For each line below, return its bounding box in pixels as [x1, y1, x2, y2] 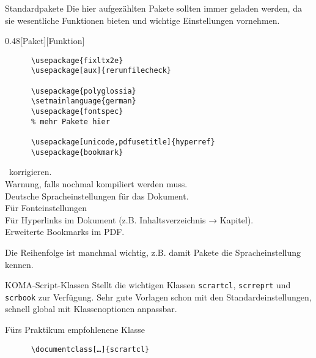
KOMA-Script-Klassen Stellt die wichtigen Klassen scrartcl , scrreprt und [5, 278, 291, 291]
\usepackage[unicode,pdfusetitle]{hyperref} [31, 138, 215, 147]
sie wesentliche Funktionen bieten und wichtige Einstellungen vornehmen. [5, 13, 280, 26]
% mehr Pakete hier [31, 117, 110, 126]
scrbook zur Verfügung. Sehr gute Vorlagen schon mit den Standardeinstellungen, [5, 290, 312, 303]
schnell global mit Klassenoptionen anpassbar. [5, 302, 177, 315]
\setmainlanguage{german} [31, 97, 136, 106]
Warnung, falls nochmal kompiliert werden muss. [5, 177, 188, 190]
